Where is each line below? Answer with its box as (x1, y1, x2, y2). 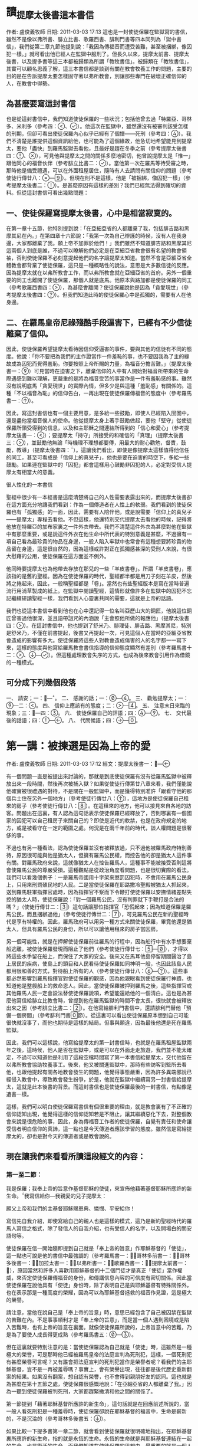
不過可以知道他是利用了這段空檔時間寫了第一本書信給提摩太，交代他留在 (16, 1054, 192, 1061)
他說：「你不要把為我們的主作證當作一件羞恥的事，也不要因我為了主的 (16, 352, 184, 360)
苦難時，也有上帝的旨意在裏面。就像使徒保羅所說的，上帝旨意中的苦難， (11, 1324, 187, 1331)
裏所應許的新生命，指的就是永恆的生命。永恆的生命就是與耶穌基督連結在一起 (6, 1435, 192, 1442)
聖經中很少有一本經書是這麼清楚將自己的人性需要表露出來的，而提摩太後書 (6, 493, 187, 500)
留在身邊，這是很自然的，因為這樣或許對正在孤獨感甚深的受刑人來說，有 (11, 545, 187, 552)
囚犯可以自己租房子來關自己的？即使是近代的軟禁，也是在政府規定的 (16, 817, 181, 824)
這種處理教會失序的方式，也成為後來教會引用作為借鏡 (61, 651, 190, 658)
